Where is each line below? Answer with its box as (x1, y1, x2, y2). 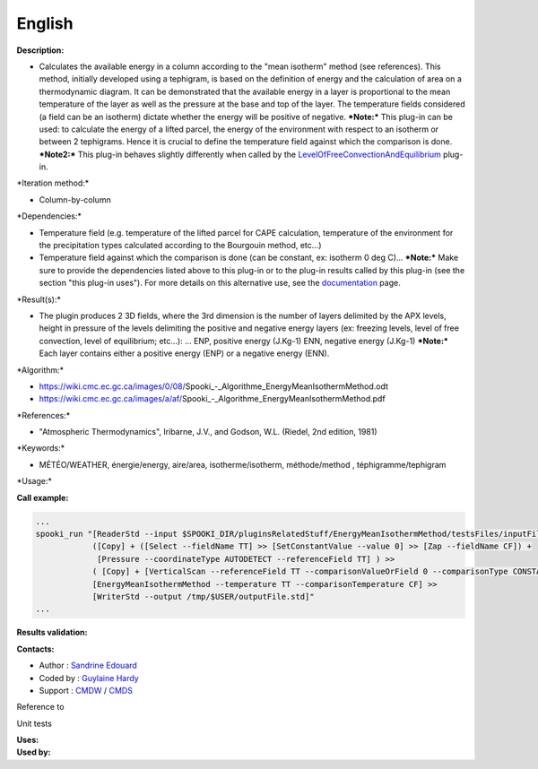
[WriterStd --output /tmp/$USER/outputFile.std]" (91, 592, 315, 601)
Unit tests (16, 718, 53, 729)
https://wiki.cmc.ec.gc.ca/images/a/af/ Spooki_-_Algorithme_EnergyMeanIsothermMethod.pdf (39, 393, 386, 404)
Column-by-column (39, 194, 111, 205)
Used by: (16, 747, 51, 757)
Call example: (16, 492, 69, 503)
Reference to (16, 702, 65, 713)
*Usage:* (16, 476, 53, 487)
